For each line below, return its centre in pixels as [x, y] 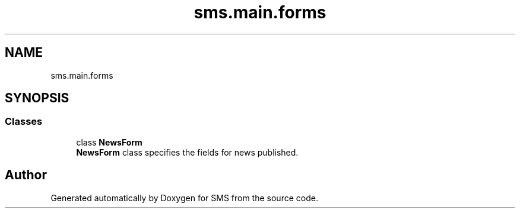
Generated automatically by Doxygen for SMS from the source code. [184, 198]
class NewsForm [109, 142]
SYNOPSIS [37, 98]
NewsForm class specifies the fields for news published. [187, 152]
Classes [24, 122]
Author [26, 175]
